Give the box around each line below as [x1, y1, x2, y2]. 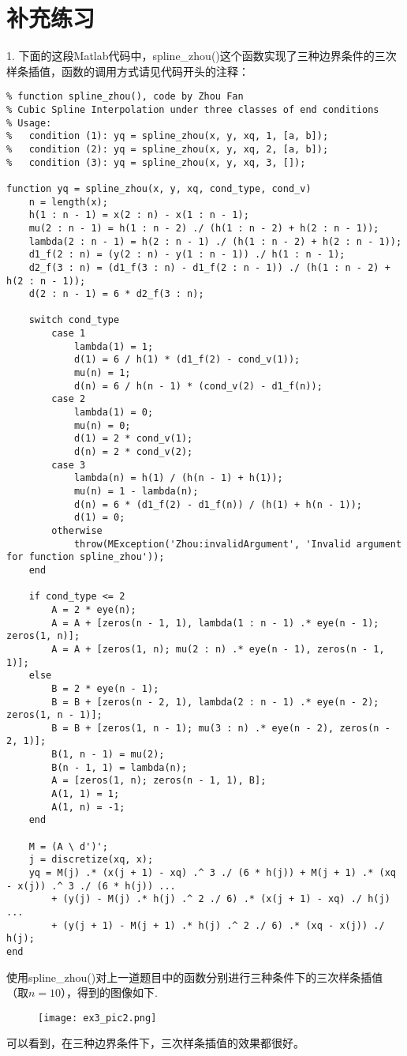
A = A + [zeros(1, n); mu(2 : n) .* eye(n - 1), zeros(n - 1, [51, 643, 385, 655]
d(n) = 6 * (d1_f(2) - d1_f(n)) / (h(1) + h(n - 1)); [73, 498, 363, 510]
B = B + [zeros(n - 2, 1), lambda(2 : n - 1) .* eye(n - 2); [51, 696, 379, 708]
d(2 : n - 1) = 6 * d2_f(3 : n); [28, 288, 204, 300]
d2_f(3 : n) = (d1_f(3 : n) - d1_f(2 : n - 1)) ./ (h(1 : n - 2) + [28, 261, 390, 273]
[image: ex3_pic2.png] [38, 1012, 157, 1024]
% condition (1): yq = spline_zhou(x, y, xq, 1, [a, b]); [6, 130, 329, 142]
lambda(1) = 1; [73, 340, 154, 352]
